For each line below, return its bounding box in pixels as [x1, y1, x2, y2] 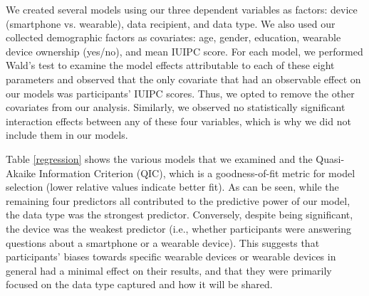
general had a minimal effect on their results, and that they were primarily [6, 263, 332, 277]
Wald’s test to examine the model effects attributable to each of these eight [6, 58, 335, 73]
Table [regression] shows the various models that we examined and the [6, 151, 313, 166]
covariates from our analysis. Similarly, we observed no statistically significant [6, 100, 345, 115]
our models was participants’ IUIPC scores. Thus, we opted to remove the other [6, 85, 355, 100]
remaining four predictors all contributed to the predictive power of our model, [6, 193, 350, 208]
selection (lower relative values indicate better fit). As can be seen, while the [6, 179, 339, 194]
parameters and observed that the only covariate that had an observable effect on [6, 71, 361, 86]
